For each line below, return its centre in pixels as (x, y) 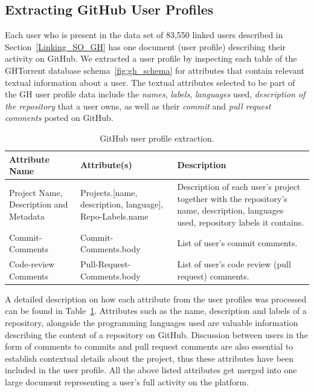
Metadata (27, 216)
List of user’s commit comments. (237, 243)
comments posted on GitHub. (59, 118)
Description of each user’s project (239, 186)
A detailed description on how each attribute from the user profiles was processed (156, 299)
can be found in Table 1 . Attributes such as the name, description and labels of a (156, 311)
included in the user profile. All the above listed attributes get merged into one (151, 370)
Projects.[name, (109, 192)
